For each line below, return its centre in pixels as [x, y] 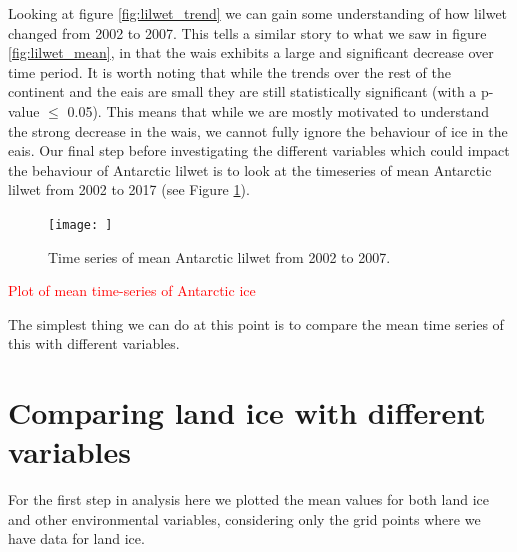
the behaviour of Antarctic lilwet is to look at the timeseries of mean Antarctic [250, 169]
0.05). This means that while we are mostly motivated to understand [278, 110]
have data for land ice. [76, 538]
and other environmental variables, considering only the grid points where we [244, 518]
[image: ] [80, 224]
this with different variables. [94, 343]
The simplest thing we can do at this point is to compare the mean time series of [256, 323]
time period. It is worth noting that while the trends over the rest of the [229, 71]
